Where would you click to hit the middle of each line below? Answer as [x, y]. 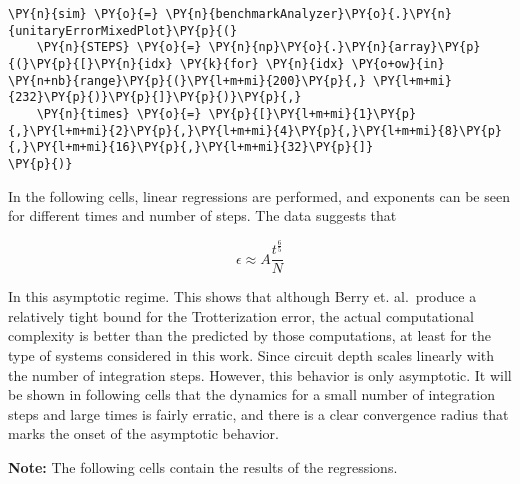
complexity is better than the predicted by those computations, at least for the [250, 335]
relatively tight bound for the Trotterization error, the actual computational [241, 315]
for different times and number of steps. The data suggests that [202, 215]
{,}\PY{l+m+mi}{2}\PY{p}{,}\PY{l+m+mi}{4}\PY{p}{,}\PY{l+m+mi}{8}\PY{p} [255, 130]
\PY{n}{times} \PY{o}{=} [119, 113]
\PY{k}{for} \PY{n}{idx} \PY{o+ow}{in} [312, 63]
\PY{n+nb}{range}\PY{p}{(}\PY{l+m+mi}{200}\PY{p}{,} [187, 80]
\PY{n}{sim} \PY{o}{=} [83, 14]
